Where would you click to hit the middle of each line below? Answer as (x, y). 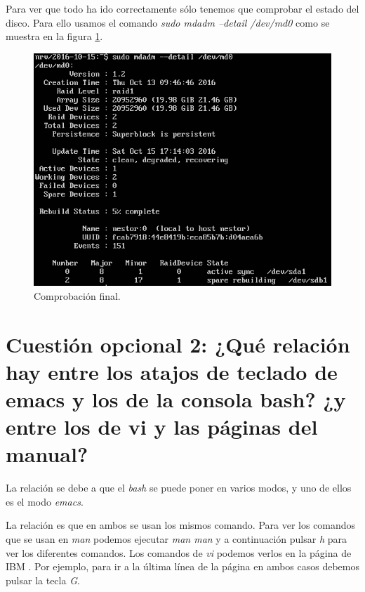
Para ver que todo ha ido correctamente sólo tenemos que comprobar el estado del (182, 8)
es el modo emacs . (45, 501)
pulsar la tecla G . (43, 580)
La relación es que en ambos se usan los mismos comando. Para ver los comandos (181, 525)
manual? (47, 454)
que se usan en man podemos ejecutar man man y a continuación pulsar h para (176, 539)
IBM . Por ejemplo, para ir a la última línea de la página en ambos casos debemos (183, 566)
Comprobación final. (77, 295)
